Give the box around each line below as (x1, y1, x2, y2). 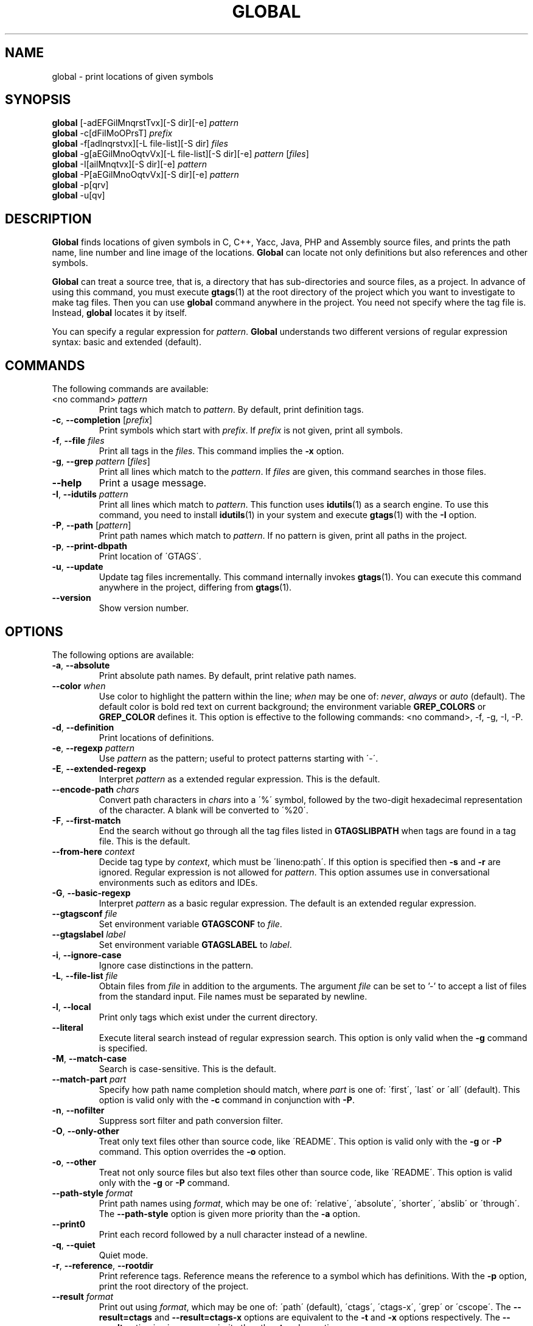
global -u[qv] (52, 190, 105, 201)
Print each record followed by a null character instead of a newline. (99, 1229, 368, 1240)
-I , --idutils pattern (52, 489, 128, 500)
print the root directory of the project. (99, 1280, 249, 1291)
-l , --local (52, 1001, 91, 1012)
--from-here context (52, 846, 135, 857)
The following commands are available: (52, 384, 209, 395)
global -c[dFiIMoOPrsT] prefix (52, 128, 173, 139)
